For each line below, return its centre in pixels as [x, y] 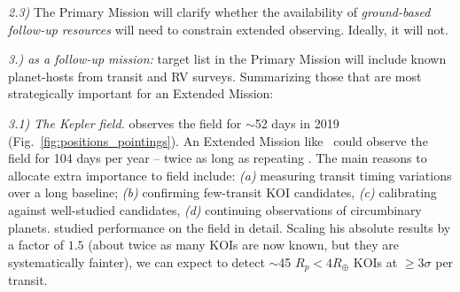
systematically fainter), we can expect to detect [136, 261]
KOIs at [375, 261]
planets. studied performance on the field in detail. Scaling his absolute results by [230, 227]
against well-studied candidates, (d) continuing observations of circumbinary [215, 209]
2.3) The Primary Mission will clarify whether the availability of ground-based [219, 12]
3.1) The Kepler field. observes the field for [125, 123]
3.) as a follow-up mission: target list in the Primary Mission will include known [227, 59]
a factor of [36, 245]
